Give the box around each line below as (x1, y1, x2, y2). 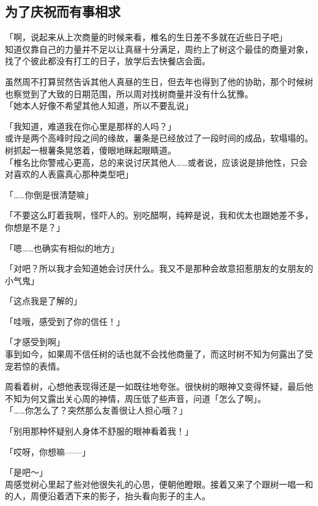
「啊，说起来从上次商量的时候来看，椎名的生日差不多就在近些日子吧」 (5, 31, 287, 43)
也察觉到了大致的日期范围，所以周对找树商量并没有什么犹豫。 (5, 87, 253, 100)
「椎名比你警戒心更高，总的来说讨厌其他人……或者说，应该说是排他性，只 (5, 155, 299, 168)
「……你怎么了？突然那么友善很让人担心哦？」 (5, 404, 188, 417)
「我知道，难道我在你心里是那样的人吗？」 (5, 119, 176, 132)
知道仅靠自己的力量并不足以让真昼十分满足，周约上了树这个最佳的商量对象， (5, 42, 313, 55)
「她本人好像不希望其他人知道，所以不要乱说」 (5, 99, 193, 112)
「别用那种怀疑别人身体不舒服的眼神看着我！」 (5, 425, 193, 437)
